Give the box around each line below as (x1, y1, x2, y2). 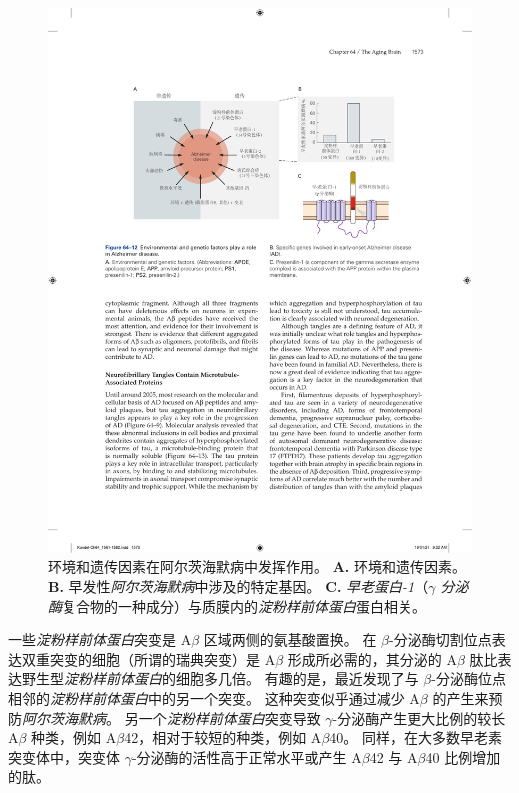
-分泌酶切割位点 (389, 629, 492, 650)
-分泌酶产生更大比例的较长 (332, 707, 506, 728)
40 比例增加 (425, 746, 501, 767)
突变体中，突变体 (8, 746, 120, 767)
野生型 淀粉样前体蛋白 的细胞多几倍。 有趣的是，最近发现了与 (21, 668, 419, 689)
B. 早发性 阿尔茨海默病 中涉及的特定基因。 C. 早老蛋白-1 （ (48, 575, 429, 596)
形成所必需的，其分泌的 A (287, 648, 457, 669)
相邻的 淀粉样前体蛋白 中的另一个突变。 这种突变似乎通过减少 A (8, 687, 420, 708)
